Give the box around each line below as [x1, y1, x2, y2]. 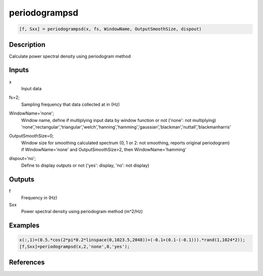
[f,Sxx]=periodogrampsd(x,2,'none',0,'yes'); [19, 244, 130, 250]
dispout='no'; [9, 156, 36, 161]
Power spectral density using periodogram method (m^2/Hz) [21, 208, 143, 214]
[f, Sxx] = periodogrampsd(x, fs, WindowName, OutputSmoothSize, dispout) [19, 26, 202, 32]
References [9, 258, 45, 266]
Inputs [9, 66, 29, 74]
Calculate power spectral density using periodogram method [9, 53, 131, 59]
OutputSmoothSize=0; [9, 133, 54, 139]
